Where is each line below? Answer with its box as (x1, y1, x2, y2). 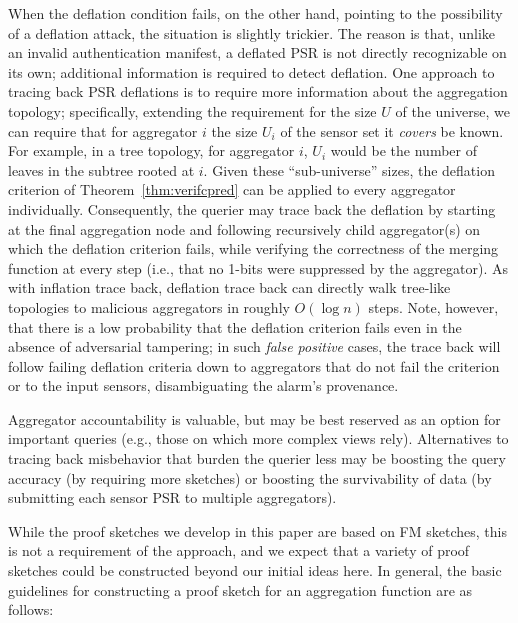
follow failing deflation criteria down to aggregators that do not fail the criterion (8, 355, 500, 376)
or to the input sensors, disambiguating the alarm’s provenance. (8, 375, 399, 396)
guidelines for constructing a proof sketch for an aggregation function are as (8, 579, 473, 600)
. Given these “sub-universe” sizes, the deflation (203, 159, 495, 180)
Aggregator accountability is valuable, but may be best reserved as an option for (8, 408, 501, 429)
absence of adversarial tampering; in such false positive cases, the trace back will (8, 336, 501, 357)
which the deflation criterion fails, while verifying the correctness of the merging (8, 238, 499, 259)
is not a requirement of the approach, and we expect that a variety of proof (8, 540, 470, 561)
